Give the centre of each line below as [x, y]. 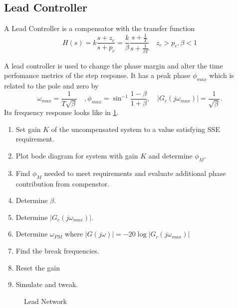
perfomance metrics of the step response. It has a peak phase [97, 75]
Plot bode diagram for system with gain [77, 156]
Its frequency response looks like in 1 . [61, 112]
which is [222, 75]
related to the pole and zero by [51, 86]
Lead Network [45, 301]
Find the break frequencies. [57, 251]
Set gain [28, 129]
